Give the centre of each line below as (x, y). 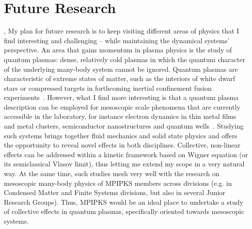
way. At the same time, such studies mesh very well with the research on (112, 173)
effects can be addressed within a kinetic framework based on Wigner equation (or (126, 154)
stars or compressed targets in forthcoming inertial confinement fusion (108, 88)
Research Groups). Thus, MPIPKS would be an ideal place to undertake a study (124, 202)
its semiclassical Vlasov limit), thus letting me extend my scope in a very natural (124, 164)
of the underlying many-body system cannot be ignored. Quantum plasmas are (121, 69)
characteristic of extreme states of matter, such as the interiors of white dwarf (120, 78)
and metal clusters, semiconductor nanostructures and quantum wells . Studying (124, 126)
